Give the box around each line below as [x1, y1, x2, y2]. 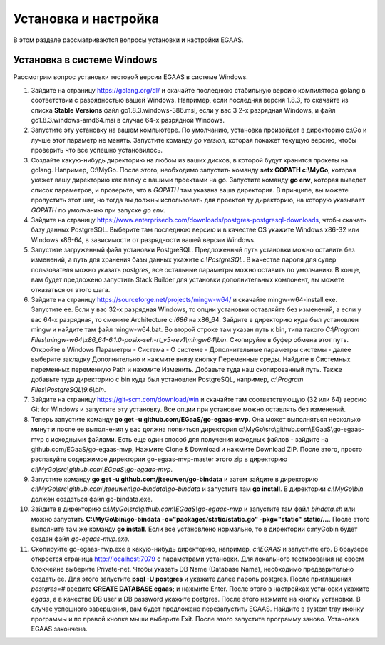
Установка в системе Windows [13, 54, 158, 66]
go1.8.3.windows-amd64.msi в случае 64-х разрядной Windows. [31, 116, 225, 125]
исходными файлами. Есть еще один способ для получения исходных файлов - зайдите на [51, 435, 329, 443]
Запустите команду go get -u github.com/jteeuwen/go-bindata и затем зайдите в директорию [31, 475, 319, 484]
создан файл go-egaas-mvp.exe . [31, 535, 130, 543]
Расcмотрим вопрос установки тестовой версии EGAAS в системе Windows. [13, 73, 249, 81]
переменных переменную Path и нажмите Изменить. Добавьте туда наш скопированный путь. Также [31, 365, 342, 373]
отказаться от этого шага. [31, 285, 111, 294]
